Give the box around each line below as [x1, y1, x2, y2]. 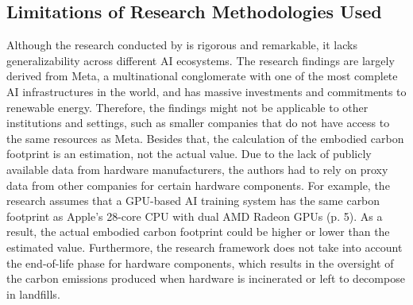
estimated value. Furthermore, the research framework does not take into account [6, 238, 403, 255]
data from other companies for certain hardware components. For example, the [6, 176, 390, 193]
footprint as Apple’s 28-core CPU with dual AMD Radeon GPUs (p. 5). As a [6, 207, 383, 224]
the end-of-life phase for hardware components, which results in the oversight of [6, 254, 394, 271]
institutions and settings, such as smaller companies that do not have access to [6, 114, 390, 131]
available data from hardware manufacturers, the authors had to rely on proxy [6, 160, 388, 177]
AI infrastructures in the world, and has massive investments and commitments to [6, 83, 407, 99]
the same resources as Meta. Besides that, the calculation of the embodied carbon [6, 129, 404, 146]
